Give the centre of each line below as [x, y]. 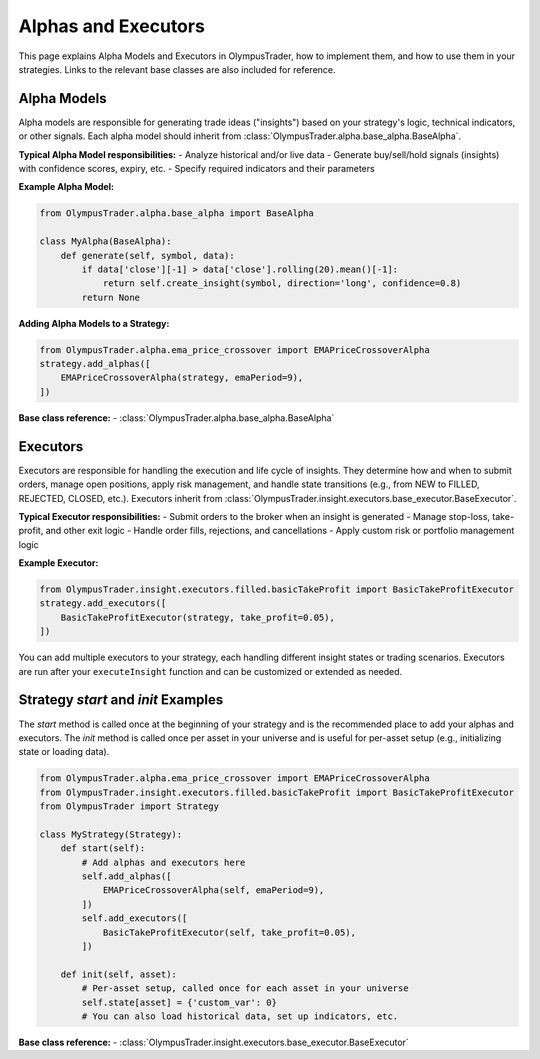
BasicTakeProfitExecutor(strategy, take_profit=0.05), [197, 617]
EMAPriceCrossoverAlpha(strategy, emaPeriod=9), [182, 378]
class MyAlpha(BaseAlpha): [105, 241]
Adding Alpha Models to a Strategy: [94, 323]
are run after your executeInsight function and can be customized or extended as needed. [210, 671]
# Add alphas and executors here [163, 862]
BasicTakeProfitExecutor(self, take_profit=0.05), [229, 932]
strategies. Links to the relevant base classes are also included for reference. [177, 69]
